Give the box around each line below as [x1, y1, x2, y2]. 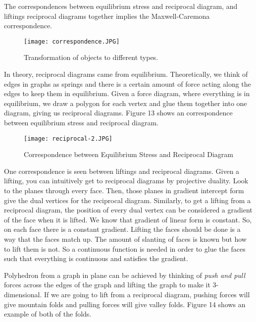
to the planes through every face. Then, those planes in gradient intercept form [4, 185, 244, 196]
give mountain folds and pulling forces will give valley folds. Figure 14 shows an [4, 299, 246, 309]
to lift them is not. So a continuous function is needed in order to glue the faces [4, 243, 246, 254]
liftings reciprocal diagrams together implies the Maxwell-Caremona [4, 10, 210, 21]
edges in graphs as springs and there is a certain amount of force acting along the [4, 78, 251, 89]
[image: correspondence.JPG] [24, 38, 120, 45]
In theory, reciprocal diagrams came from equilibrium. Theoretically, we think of [4, 69, 248, 79]
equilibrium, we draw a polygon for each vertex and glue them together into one [4, 98, 247, 108]
